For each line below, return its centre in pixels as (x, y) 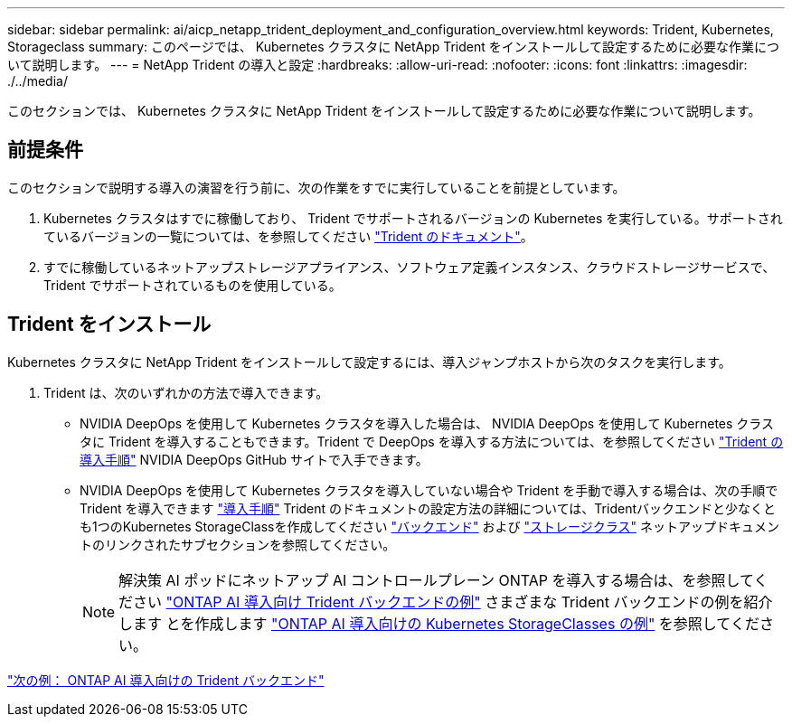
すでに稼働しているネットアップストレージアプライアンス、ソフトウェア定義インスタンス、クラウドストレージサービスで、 (410, 267)
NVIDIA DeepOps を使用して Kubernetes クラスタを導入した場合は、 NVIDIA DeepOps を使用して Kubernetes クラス (427, 423)
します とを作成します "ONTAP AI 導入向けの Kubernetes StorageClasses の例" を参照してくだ (439, 623)
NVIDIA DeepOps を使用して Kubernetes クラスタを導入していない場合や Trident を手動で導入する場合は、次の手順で (429, 490)
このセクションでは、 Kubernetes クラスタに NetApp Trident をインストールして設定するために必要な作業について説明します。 (384, 111)
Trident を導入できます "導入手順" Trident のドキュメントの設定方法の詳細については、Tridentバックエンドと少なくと (428, 508)
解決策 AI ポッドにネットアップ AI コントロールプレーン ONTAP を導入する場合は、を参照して (436, 580)
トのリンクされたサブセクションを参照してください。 (238, 544)
